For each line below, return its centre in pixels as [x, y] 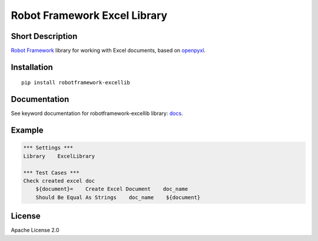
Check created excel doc [59, 181]
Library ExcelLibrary [59, 156]
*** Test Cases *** [51, 173]
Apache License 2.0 [35, 230]
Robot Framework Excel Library [89, 15]
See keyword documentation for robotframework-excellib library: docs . [97, 113]
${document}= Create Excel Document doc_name [112, 189]
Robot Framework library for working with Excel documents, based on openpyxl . [108, 51]
